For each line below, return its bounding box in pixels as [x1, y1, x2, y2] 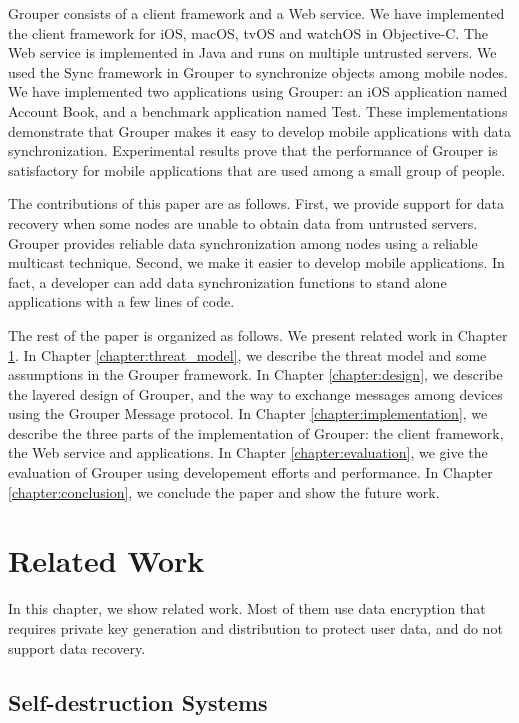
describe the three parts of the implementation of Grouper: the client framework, [8, 422, 504, 443]
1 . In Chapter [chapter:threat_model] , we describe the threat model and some [8, 344, 487, 365]
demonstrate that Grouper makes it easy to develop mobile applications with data [8, 120, 511, 141]
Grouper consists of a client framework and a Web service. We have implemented [8, 3, 505, 23]
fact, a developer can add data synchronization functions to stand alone [8, 271, 447, 292]
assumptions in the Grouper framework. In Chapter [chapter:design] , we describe [8, 364, 503, 385]
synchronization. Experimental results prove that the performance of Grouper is [8, 140, 498, 161]
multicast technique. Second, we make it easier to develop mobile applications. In [8, 252, 505, 273]
